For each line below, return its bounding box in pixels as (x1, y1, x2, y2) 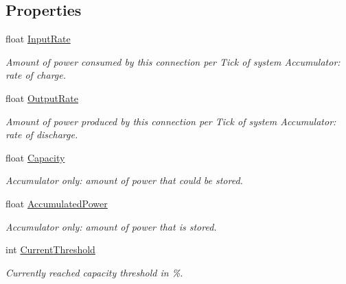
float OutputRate (5, 90, 79, 105)
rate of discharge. (5, 127, 78, 142)
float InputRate (5, 31, 71, 46)
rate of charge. (5, 68, 67, 82)
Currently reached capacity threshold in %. (5, 265, 183, 279)
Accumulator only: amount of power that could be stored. (5, 173, 243, 188)
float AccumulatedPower (5, 196, 108, 210)
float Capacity (5, 150, 65, 164)
